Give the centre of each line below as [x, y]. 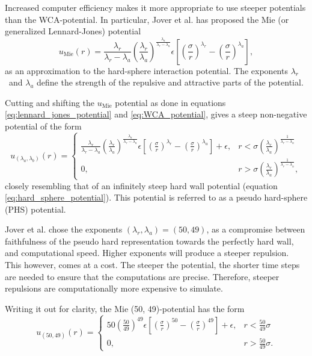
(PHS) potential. [35, 209]
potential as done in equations [170, 102]
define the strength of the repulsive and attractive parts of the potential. [170, 82]
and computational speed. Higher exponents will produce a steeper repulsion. [147, 253]
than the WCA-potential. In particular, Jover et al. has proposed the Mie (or [147, 19]
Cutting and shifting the [50, 102]
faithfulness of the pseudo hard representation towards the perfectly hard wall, [149, 241]
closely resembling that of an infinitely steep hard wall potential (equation [141, 185]
